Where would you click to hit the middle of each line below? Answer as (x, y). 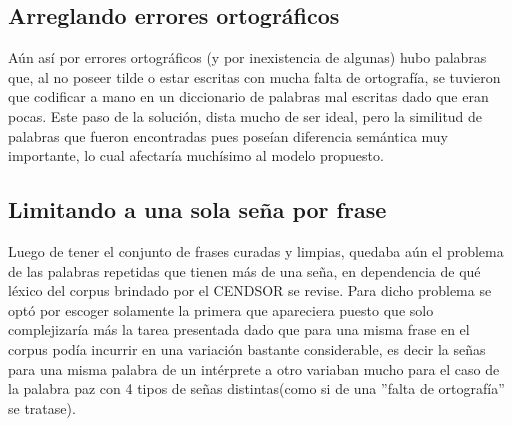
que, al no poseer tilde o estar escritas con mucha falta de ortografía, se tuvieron (254, 76)
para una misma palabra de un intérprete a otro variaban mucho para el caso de (254, 368)
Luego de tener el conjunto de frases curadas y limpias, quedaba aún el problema (256, 250)
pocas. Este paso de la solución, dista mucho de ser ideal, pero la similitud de (245, 115)
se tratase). (42, 407)
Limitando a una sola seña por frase (197, 209)
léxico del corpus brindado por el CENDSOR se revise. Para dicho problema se (250, 290)
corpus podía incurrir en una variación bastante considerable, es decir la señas (247, 348)
